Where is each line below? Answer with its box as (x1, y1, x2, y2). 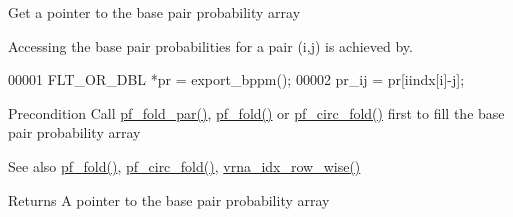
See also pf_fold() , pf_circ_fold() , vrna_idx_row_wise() (8, 155, 361, 176)
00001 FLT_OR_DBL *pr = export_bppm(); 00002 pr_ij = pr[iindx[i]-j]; (8, 69, 465, 90)
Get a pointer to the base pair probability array (8, 2, 301, 22)
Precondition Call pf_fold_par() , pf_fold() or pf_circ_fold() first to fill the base (8, 102, 505, 123)
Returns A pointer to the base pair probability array (8, 189, 330, 210)
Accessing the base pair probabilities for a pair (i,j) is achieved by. (8, 35, 413, 56)
